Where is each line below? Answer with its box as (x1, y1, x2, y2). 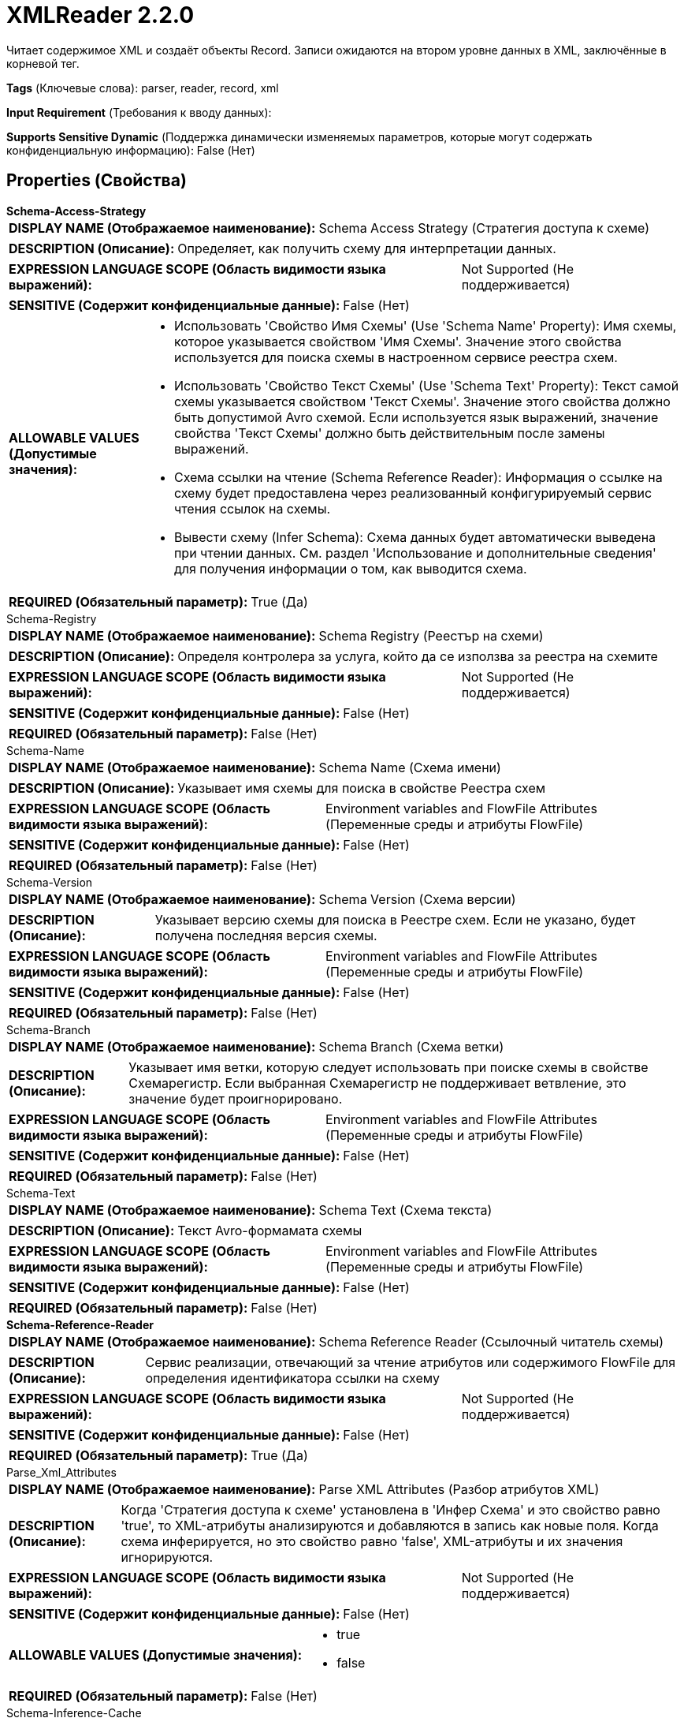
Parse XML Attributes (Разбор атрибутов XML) (318, 1481, 600, 1497)
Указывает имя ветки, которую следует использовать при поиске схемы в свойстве (128, 1059, 649, 1075)
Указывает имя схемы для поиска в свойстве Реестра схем (177, 779, 546, 796)
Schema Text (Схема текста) (318, 1201, 493, 1218)
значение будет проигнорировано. (128, 1090, 343, 1107)
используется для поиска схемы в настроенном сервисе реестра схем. (173, 349, 618, 365)
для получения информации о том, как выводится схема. (173, 560, 527, 577)
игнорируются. (121, 1548, 214, 1565)
